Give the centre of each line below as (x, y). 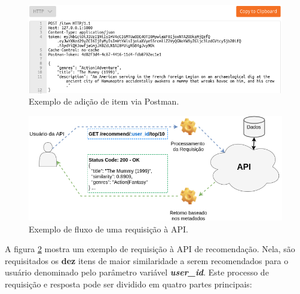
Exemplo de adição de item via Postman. (104, 101)
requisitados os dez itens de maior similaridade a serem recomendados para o (147, 260)
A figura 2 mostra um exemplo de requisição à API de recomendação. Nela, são (150, 249)
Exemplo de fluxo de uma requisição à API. (108, 229)
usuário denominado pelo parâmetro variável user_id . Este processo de (137, 272)
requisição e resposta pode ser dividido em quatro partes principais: (128, 284)
